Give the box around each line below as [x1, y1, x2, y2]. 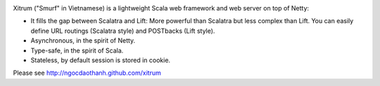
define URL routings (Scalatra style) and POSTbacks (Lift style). [30, 27, 215, 35]
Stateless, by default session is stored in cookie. [30, 56, 171, 64]
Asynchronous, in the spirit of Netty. [30, 36, 136, 45]
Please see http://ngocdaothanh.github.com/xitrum [13, 69, 162, 77]
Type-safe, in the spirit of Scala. [30, 46, 124, 55]
